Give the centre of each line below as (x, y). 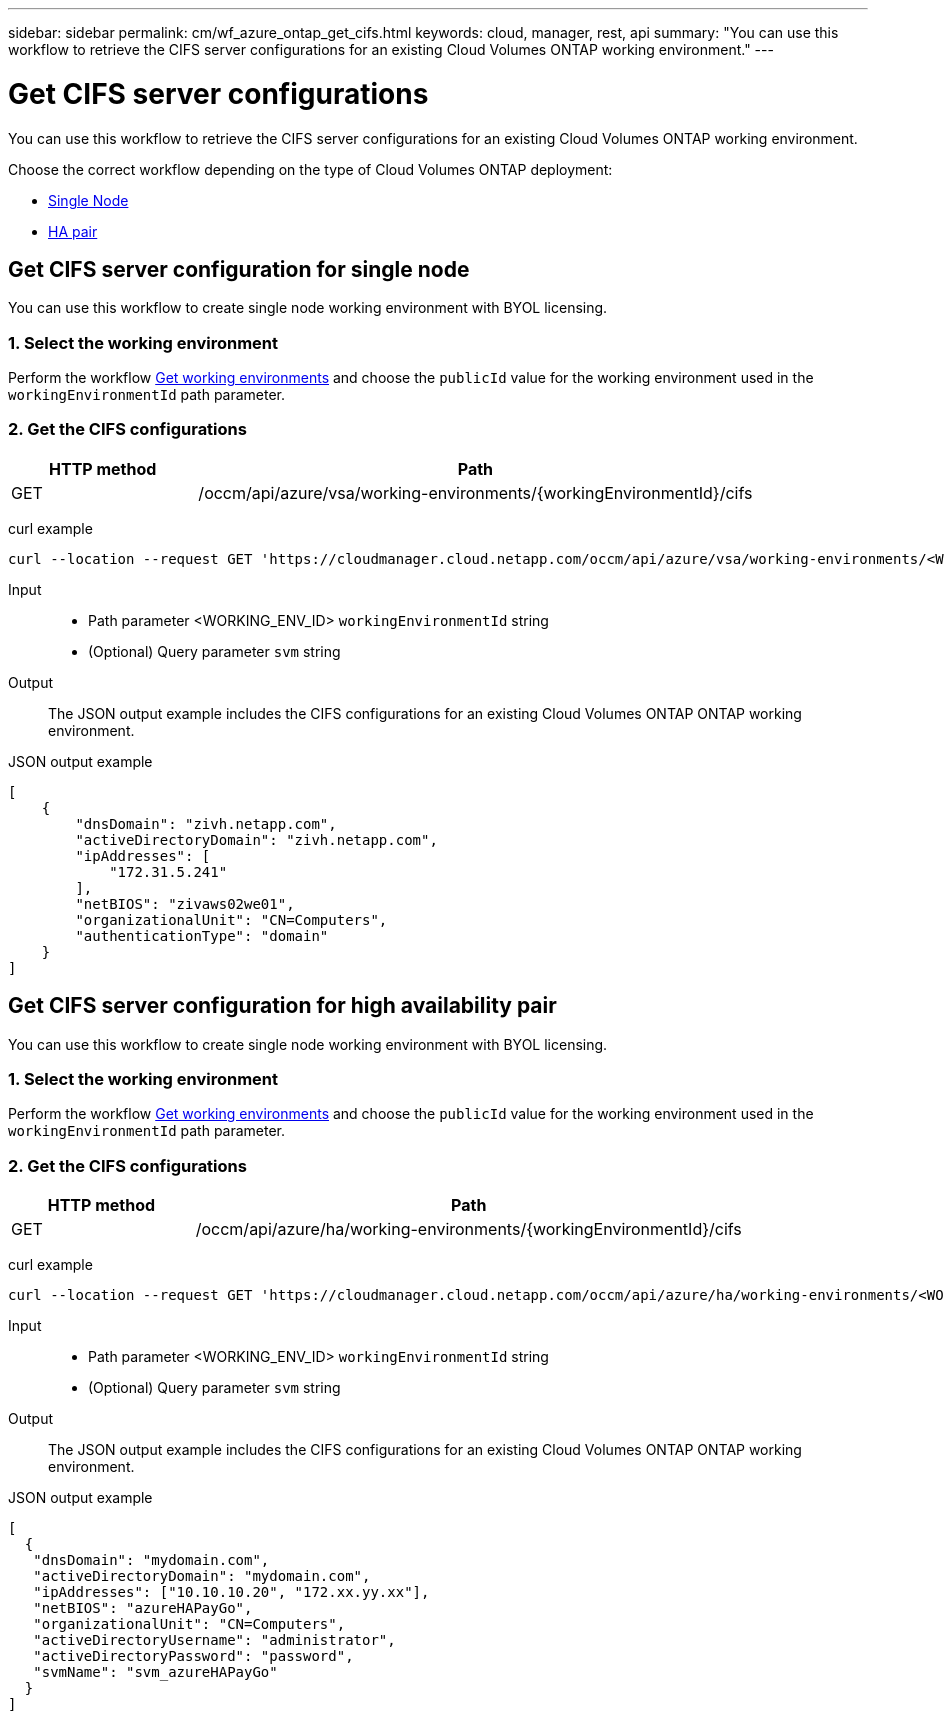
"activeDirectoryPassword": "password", (193, 1656)
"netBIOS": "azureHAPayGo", (143, 1608)
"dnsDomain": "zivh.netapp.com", (206, 823)
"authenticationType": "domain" (202, 935)
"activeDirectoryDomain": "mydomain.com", (202, 1576)
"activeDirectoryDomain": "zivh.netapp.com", (256, 839)
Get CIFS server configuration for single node (239, 269)
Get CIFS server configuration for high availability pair (282, 1006)
